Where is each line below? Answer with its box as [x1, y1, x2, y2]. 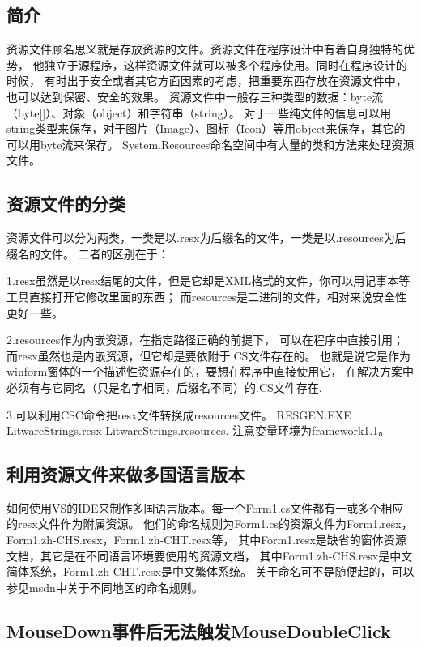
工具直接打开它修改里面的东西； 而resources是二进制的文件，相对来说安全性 [6, 287, 407, 304]
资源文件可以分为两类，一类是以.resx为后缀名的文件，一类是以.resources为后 [6, 229, 406, 246]
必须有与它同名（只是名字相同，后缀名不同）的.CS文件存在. [6, 378, 322, 395]
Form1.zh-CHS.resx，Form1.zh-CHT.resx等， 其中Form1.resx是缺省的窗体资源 [6, 531, 406, 548]
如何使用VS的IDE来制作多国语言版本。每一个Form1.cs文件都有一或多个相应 [6, 499, 404, 516]
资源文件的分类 [6, 191, 125, 216]
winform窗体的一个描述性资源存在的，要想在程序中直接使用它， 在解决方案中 [6, 363, 414, 380]
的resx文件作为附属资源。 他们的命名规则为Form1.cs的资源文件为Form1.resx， [6, 515, 413, 532]
